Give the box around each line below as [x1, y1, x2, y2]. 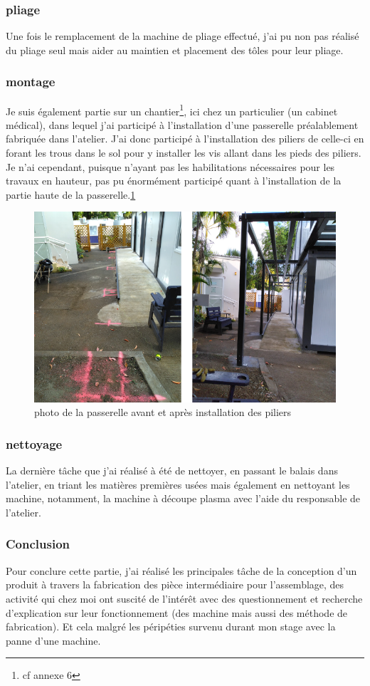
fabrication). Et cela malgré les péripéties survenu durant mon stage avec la [6, 619, 336, 634]
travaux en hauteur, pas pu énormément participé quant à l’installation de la [6, 173, 342, 188]
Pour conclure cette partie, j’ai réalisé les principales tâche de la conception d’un [6, 563, 357, 578]
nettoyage [6, 435, 63, 452]
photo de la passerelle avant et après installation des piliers [34, 405, 292, 420]
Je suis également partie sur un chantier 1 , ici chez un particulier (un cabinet [6, 101, 338, 118]
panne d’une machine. [6, 633, 101, 648]
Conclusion [6, 535, 70, 553]
